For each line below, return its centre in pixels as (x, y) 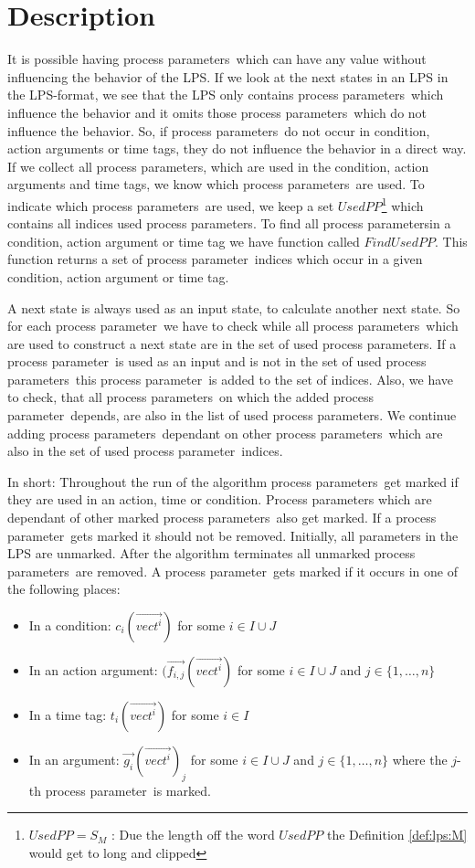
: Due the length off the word (193, 835)
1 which (402, 204)
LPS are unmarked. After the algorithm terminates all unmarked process (211, 553)
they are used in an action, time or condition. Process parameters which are (220, 499)
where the (420, 759)
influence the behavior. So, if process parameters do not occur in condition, (219, 130)
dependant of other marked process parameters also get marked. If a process (222, 518)
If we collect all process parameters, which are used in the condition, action (218, 166)
